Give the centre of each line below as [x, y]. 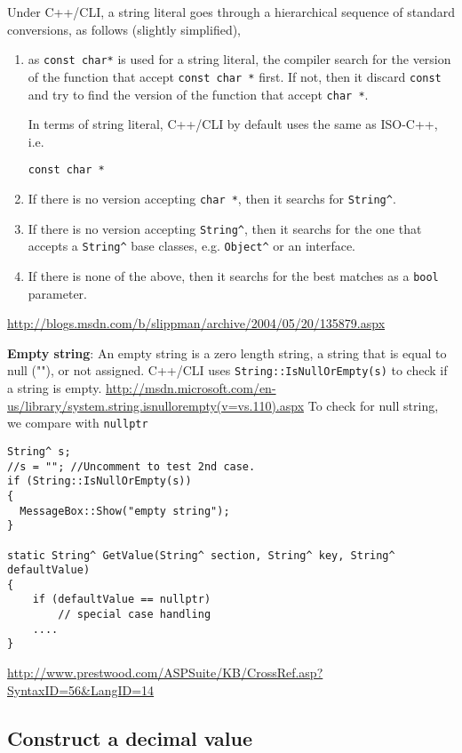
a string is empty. [55, 388]
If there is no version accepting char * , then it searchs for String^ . [212, 198]
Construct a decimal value [130, 737]
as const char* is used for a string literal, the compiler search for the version [239, 59]
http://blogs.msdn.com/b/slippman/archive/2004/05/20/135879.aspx [196, 323]
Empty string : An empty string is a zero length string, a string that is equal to [227, 352]
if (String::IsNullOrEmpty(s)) [100, 481]
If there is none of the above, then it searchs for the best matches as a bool [233, 275]
